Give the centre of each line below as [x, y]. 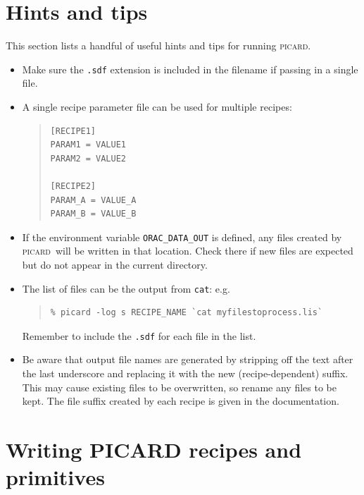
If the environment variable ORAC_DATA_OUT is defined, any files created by [182, 237]
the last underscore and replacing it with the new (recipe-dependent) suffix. [185, 373]
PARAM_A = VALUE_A [93, 200]
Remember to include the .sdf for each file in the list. [139, 335]
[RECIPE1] [73, 131]
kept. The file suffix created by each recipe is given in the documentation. [181, 401]
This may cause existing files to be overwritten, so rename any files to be [179, 387]
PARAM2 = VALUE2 [88, 158]
